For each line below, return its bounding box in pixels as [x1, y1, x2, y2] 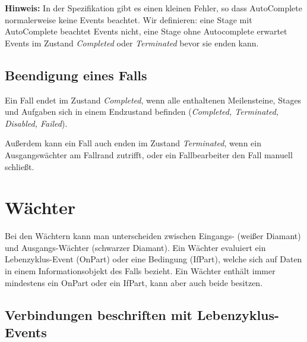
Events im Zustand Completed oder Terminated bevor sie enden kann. [5, 36, 259, 49]
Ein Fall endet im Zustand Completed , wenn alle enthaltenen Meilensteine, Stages [5, 93, 302, 106]
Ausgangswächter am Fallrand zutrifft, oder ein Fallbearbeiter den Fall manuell [5, 148, 293, 161]
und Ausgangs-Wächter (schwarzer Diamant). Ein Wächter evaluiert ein [5, 241, 266, 253]
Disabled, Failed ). [5, 117, 68, 129]
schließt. [5, 160, 34, 172]
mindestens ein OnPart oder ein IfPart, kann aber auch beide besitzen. [5, 276, 263, 288]
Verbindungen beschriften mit [5, 305, 192, 324]
